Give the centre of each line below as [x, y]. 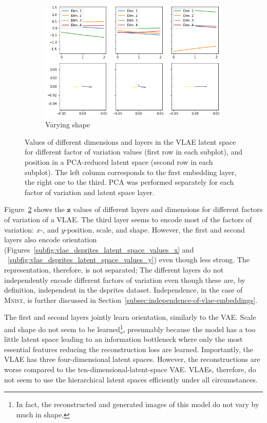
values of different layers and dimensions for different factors [168, 209]
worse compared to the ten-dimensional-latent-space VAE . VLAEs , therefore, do [130, 369]
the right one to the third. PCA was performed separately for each [129, 182]
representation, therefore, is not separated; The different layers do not [114, 270]
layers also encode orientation [51, 239]
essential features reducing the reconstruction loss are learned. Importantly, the [129, 349]
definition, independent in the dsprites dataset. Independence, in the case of [123, 290]
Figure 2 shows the [34, 209]
